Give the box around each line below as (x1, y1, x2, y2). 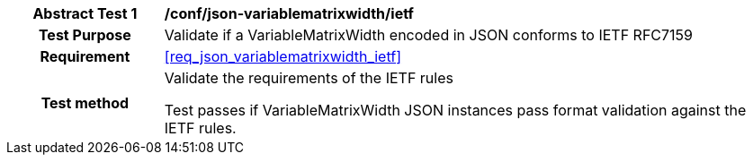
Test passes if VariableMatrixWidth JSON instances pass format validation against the (164, 101, 747, 119)
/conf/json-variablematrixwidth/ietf (164, 4, 414, 22)
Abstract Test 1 (32, 4, 138, 22)
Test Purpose (38, 26, 131, 44)
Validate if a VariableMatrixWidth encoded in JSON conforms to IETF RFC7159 (164, 26, 693, 44)
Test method (40, 94, 130, 112)
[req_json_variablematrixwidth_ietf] (164, 47, 402, 65)
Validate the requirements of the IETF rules (164, 69, 453, 87)
